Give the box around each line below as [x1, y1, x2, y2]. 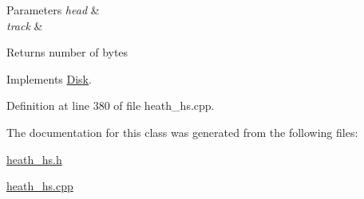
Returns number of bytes [6, 44, 129, 60]
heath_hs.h [6, 150, 62, 167]
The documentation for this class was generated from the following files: [6, 123, 358, 140]
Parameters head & [6, 2, 100, 18]
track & [6, 17, 43, 33]
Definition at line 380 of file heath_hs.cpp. [6, 97, 215, 114]
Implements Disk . [6, 70, 92, 87]
